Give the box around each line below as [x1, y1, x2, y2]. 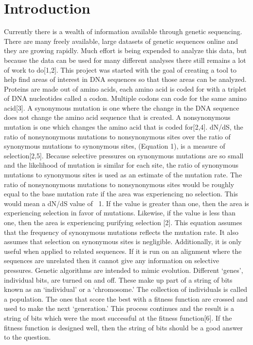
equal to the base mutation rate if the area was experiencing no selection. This [4, 189, 238, 199]
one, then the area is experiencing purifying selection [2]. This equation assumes [4, 217, 242, 227]
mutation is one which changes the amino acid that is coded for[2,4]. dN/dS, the [4, 122, 243, 132]
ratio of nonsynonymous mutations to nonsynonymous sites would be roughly [4, 179, 235, 189]
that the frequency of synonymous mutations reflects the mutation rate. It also [4, 227, 238, 237]
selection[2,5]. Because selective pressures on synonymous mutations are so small [4, 150, 244, 160]
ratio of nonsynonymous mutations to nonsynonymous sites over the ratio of [4, 131, 231, 141]
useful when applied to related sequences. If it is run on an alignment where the [4, 246, 242, 256]
